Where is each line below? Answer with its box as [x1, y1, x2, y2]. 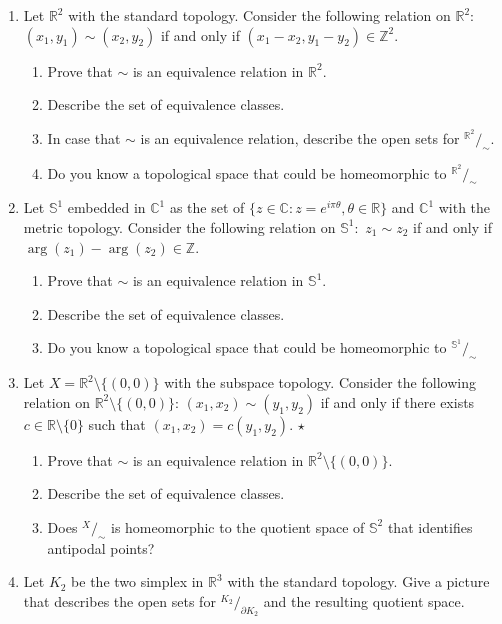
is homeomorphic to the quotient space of [111, 516, 365, 537]
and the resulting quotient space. [263, 590, 465, 611]
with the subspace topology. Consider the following [164, 372, 476, 393]
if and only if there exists [320, 391, 475, 412]
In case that [47, 127, 121, 148]
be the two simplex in [71, 571, 204, 592]
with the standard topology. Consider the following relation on [68, 5, 451, 25]
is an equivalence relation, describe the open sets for [140, 127, 460, 148]
